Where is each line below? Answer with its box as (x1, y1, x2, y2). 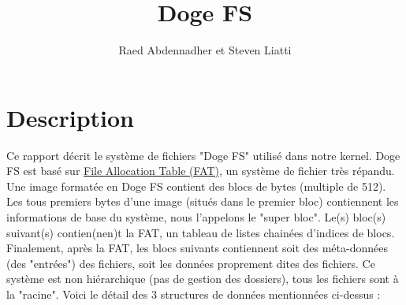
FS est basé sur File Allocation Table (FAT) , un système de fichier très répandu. (6, 162, 395, 179)
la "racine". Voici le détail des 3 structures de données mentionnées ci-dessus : (6, 286, 381, 302)
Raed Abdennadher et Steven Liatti (118, 42, 292, 58)
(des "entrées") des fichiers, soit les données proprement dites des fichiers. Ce (6, 255, 375, 271)
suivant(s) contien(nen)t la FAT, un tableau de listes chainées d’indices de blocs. (6, 224, 395, 240)
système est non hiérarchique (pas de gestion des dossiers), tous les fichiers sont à (6, 270, 399, 287)
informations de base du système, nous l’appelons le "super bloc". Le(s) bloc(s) (6, 209, 386, 225)
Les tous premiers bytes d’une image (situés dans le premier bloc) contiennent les (6, 193, 399, 210)
